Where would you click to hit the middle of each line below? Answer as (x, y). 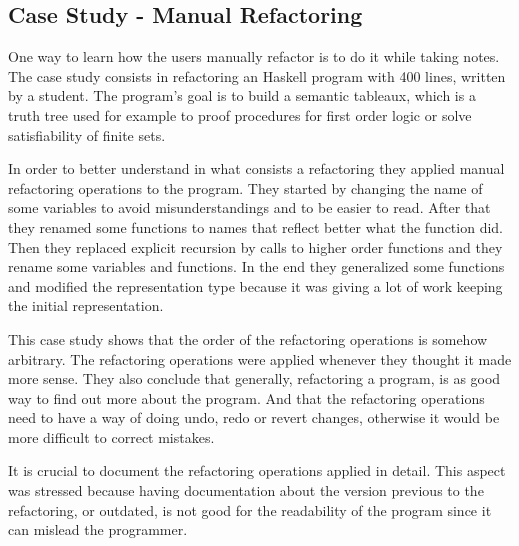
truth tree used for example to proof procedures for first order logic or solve (240, 114)
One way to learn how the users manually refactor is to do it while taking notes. (254, 56)
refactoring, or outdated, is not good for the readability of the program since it (250, 509)
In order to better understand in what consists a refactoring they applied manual (256, 168)
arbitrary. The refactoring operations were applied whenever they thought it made (260, 358)
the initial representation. (86, 305)
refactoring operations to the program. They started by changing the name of (245, 187)
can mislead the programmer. (98, 529)
